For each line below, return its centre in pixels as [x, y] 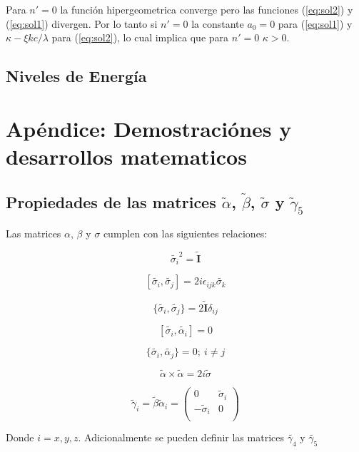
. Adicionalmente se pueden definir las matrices [181, 437]
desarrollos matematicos [126, 156]
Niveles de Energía [76, 76]
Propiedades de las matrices [111, 201]
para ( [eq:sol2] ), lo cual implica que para [140, 37]
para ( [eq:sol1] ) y [315, 23]
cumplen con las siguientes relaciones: [185, 233]
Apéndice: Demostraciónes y [149, 128]
